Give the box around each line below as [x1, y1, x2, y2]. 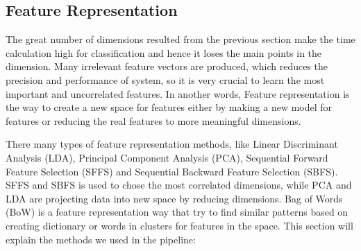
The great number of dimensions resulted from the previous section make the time [6, 32, 355, 46]
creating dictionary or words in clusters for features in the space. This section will [6, 218, 353, 232]
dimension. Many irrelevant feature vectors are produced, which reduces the [6, 59, 328, 73]
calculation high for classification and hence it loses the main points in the [6, 45, 322, 60]
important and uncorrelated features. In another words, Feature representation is [6, 86, 350, 101]
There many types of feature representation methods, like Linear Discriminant [6, 137, 338, 151]
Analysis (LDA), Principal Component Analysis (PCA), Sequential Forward [6, 150, 328, 164]
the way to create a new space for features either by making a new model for [6, 100, 333, 114]
